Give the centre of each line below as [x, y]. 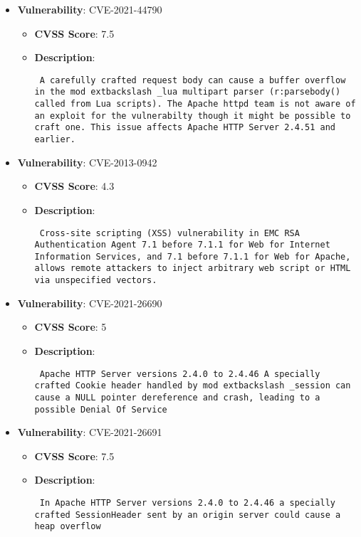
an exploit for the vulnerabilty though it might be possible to [193, 116]
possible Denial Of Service [101, 409]
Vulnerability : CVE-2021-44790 [90, 9]
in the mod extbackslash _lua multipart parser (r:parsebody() [188, 92]
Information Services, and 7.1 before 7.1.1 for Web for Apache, [193, 256]
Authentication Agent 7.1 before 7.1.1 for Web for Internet [182, 245]
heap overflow [68, 527]
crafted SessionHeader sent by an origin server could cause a [188, 515]
